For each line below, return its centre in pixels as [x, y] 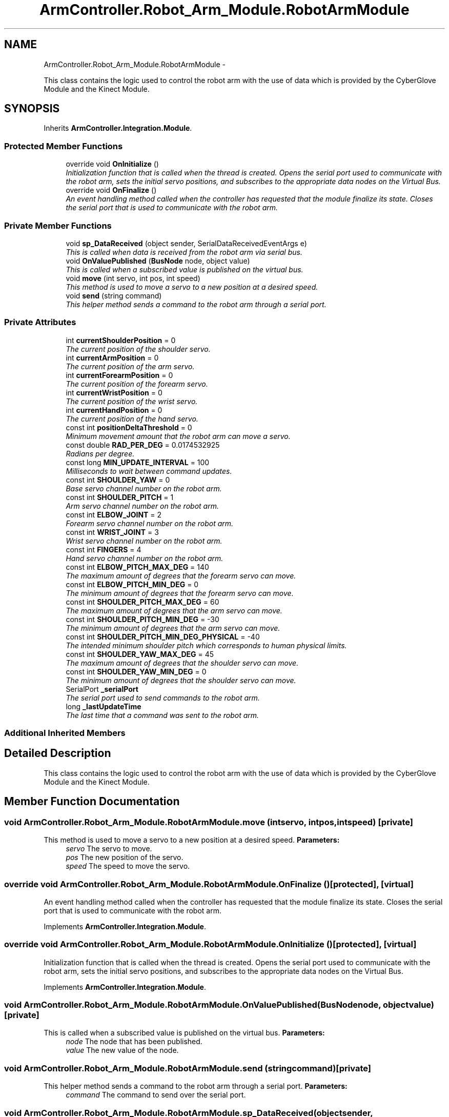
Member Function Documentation [92, 802]
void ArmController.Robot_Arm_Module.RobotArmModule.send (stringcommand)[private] [188, 1068]
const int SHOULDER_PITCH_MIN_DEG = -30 [142, 619]
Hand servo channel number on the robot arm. [145, 558]
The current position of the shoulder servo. [138, 349]
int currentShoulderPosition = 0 [121, 340]
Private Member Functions [58, 225]
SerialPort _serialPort [102, 689]
